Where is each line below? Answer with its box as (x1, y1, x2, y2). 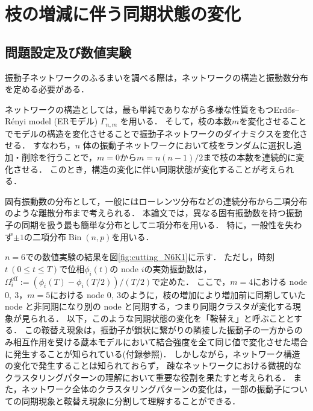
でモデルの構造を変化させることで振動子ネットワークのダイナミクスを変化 (5, 127, 299, 139)
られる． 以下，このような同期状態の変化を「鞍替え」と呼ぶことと (29, 311, 294, 324)
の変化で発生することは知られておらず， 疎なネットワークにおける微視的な (5, 359, 302, 372)
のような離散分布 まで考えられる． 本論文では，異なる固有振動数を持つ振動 (5, 206, 303, 219)
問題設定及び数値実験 (5, 42, 131, 61)
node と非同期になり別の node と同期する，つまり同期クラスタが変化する (5, 300, 293, 313)
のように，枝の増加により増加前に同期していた (121, 288, 306, 301)
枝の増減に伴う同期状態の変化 (5, 1, 241, 26)
